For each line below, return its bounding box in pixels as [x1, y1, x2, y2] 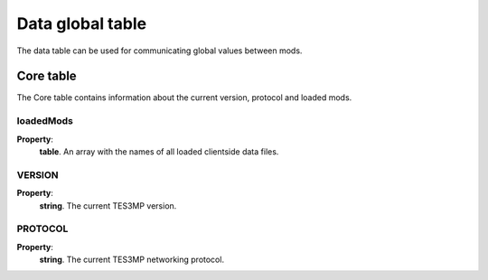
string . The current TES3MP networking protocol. [39, 254, 225, 266]
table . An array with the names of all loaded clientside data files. [39, 145, 279, 157]
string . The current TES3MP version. [39, 200, 177, 211]
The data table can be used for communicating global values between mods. [16, 45, 303, 56]
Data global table [16, 14, 147, 33]
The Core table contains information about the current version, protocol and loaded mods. [16, 92, 352, 103]
